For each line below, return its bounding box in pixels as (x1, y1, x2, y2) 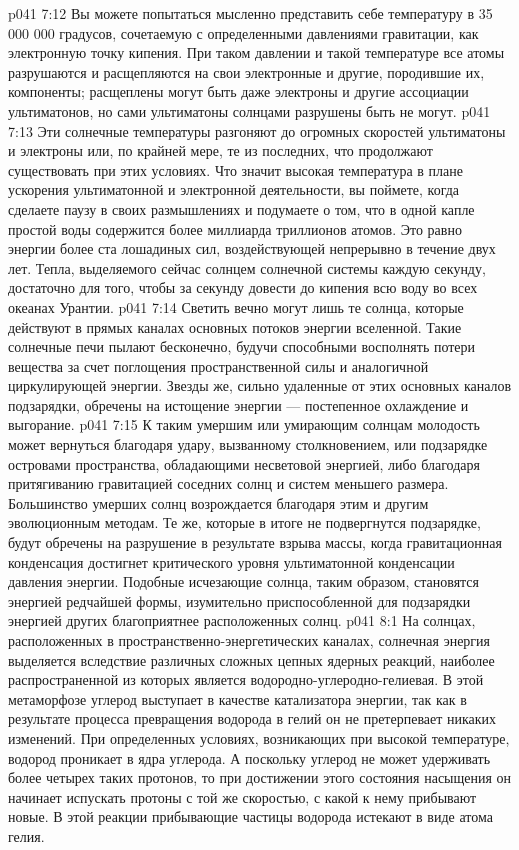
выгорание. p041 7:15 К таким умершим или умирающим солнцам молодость (8, 414, 480, 435)
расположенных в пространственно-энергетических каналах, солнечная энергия (8, 630, 491, 650)
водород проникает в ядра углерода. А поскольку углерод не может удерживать (8, 747, 491, 768)
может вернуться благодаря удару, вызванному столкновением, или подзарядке (8, 434, 488, 455)
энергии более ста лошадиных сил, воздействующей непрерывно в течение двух (8, 238, 496, 259)
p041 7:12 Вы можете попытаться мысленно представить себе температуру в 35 (8, 3, 493, 23)
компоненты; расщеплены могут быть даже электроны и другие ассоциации (8, 81, 469, 102)
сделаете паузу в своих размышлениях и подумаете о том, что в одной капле (8, 198, 475, 219)
